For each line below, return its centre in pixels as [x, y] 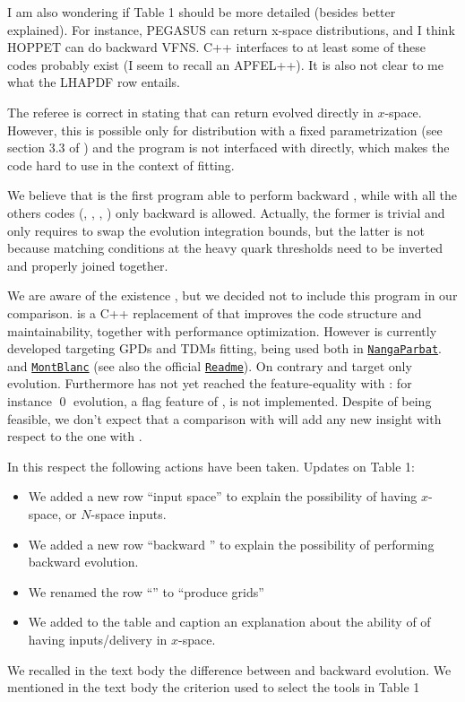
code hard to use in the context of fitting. [121, 165]
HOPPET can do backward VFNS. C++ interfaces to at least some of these [217, 47]
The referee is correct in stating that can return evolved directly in [190, 112]
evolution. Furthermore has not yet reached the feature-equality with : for [210, 383]
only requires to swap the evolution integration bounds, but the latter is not [216, 230]
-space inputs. [129, 513]
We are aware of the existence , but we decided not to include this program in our [232, 295]
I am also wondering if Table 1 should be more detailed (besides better [202, 12]
